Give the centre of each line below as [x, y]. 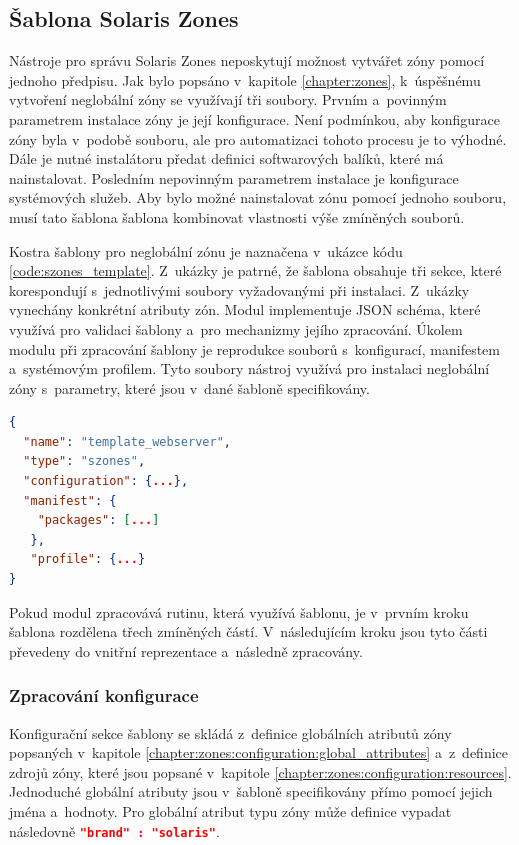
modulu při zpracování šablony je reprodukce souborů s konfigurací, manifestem [254, 348]
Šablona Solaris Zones [124, 18]
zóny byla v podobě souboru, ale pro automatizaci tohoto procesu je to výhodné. [258, 138]
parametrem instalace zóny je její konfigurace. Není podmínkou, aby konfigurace [255, 118]
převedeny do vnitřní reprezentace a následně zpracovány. [186, 650]
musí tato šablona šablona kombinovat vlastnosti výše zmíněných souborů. [237, 216]
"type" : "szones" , [84, 461]
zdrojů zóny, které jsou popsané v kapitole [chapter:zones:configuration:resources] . [260, 771]
